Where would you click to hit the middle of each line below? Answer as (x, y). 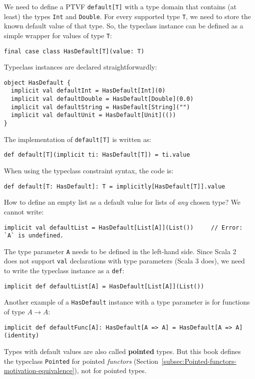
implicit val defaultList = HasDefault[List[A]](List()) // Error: (123, 227)
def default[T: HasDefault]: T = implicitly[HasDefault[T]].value (115, 186)
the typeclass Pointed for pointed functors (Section (81, 361)
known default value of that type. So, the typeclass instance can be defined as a (124, 26)
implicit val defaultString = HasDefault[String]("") (101, 107)
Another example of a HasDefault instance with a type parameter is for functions (127, 302)
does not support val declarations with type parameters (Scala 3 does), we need (125, 261)
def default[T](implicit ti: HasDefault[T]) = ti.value (97, 155)
